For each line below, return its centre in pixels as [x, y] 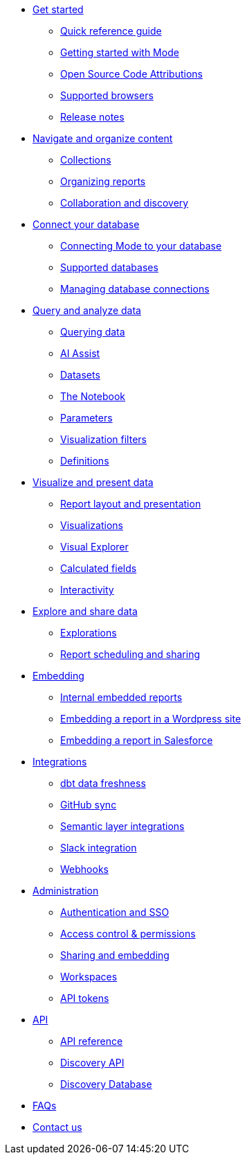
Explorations [89, 633]
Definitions [85, 461]
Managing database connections [135, 289]
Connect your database [86, 224]
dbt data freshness [103, 783]
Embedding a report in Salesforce [137, 740]
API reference [92, 1041]
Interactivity [87, 590]
